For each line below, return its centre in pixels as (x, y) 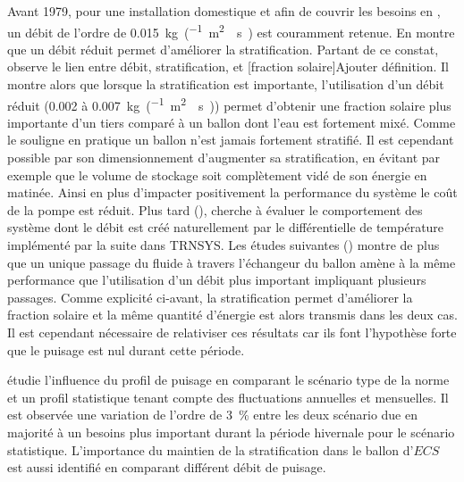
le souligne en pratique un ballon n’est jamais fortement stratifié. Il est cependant (231, 140)
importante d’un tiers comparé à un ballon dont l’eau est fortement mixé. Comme (232, 122)
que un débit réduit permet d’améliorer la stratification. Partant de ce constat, (223, 49)
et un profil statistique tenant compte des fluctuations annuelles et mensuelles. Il (228, 397)
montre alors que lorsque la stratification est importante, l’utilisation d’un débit (226, 84)
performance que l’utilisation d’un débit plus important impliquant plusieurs (217, 280)
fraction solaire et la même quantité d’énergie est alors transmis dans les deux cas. (232, 315)
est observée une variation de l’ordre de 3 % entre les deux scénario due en (212, 415)
